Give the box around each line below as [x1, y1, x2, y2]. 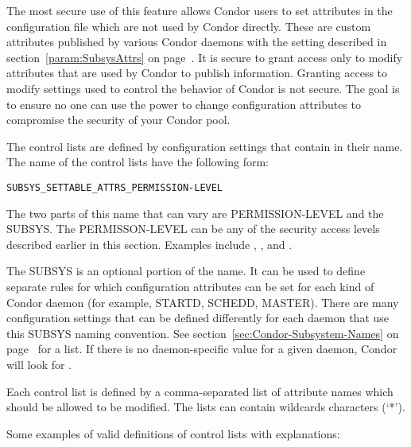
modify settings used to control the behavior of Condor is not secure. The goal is [6, 80, 400, 96]
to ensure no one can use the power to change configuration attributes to [6, 95, 362, 112]
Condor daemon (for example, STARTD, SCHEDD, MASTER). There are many [6, 293, 399, 310]
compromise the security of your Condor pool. [6, 111, 231, 128]
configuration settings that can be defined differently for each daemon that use [6, 309, 390, 326]
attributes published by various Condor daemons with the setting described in [6, 33, 387, 50]
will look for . [6, 356, 72, 372]
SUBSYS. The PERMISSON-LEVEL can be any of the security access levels [6, 220, 380, 237]
